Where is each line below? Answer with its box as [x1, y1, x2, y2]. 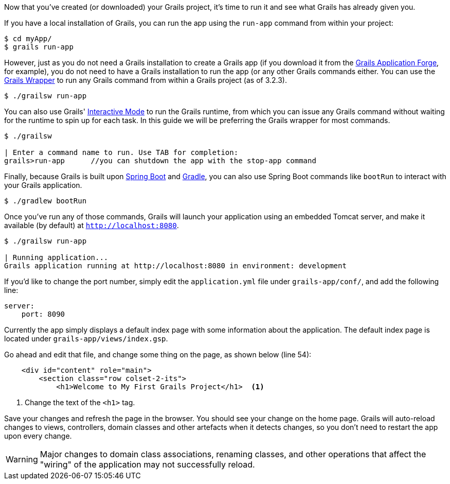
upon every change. [4, 431, 72, 440]
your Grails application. [4, 181, 82, 189]
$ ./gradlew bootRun [4, 197, 87, 205]
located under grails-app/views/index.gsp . [4, 334, 168, 343]
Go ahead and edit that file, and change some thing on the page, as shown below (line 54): [4, 350, 312, 359]
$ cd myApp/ [4, 34, 52, 43]
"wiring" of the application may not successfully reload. [40, 459, 255, 470]
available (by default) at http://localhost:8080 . [4, 221, 179, 230]
